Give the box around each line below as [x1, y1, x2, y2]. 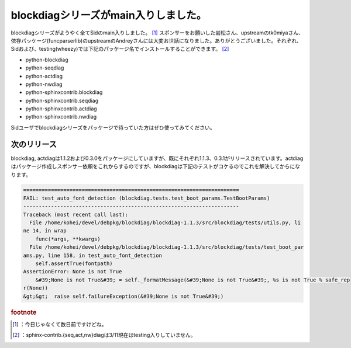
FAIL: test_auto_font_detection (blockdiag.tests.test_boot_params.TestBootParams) [23, 194, 270, 201]
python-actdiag [25, 72, 63, 79]
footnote [11, 308, 37, 316]
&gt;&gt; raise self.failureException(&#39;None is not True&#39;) [23, 293, 224, 300]
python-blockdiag [25, 56, 68, 63]
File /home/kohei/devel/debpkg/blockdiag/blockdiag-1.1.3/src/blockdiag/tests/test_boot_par [29, 244, 304, 250]
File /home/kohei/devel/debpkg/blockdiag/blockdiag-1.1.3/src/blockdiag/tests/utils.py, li [29, 220, 301, 226]
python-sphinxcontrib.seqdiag [25, 97, 99, 104]
